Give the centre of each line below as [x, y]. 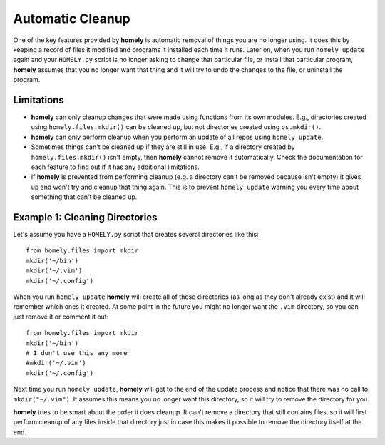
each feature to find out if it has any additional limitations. [115, 167]
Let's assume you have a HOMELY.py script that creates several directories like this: [136, 235]
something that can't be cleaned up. [84, 197]
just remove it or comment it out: [61, 317]
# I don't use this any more [77, 353]
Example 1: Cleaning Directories [85, 217]
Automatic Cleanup [72, 19]
